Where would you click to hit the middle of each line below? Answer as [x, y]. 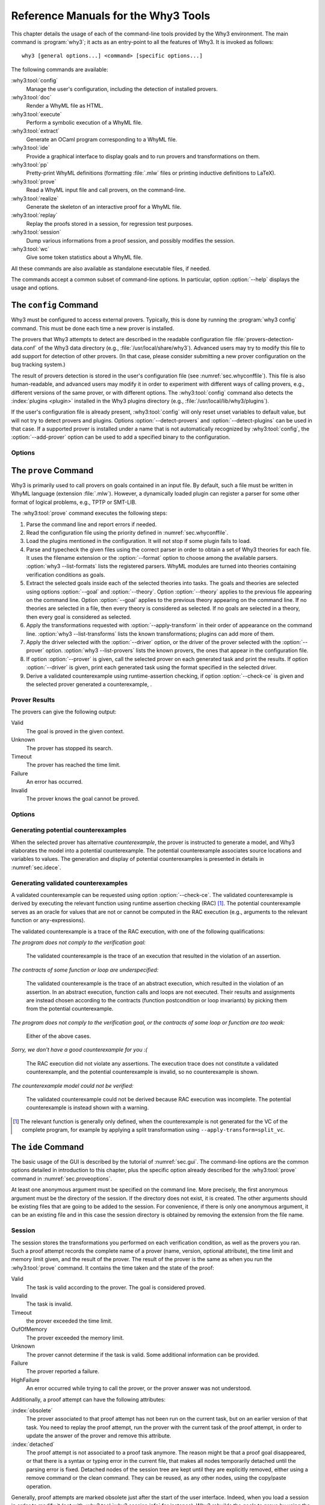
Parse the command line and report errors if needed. [91, 524]
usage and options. [35, 288]
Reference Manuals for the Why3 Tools [111, 16]
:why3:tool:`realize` [35, 198]
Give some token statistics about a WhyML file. [84, 257]
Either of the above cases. [59, 1036]
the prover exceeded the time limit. [69, 1321]
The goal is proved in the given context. [75, 731]
